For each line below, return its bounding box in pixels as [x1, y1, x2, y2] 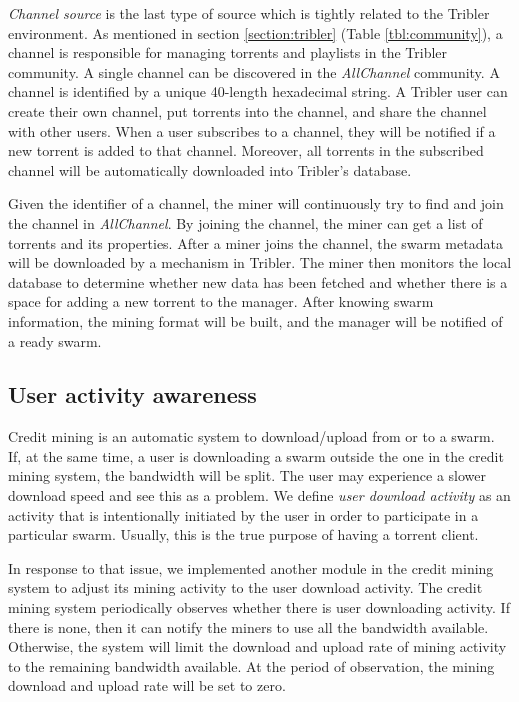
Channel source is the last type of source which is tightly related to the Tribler [8, 3, 490, 23]
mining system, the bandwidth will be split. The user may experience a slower [8, 465, 487, 486]
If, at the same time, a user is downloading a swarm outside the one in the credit [8, 445, 504, 466]
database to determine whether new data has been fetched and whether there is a [8, 271, 508, 292]
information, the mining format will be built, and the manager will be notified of [8, 310, 503, 331]
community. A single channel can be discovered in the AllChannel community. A [8, 61, 500, 82]
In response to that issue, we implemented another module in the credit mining [8, 557, 494, 578]
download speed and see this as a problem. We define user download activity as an [8, 485, 511, 506]
